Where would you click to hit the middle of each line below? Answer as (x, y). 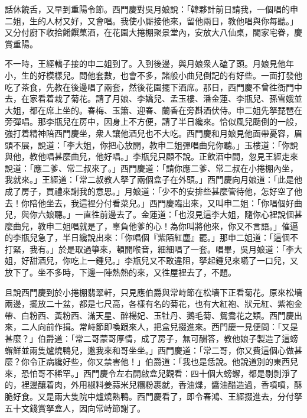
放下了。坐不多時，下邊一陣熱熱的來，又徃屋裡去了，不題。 (120, 272)
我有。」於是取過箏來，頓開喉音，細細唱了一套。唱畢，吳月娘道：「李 (161, 249)
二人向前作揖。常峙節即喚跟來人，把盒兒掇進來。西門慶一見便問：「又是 (159, 327)
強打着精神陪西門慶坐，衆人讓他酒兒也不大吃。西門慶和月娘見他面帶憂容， (149, 133)
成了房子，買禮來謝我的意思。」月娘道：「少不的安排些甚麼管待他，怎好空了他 (153, 191)
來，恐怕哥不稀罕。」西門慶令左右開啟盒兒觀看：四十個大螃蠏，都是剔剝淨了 (151, 373)
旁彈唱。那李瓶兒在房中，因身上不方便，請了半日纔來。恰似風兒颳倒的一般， (153, 121)
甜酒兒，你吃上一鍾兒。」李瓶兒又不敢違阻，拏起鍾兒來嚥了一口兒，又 (164, 260)
